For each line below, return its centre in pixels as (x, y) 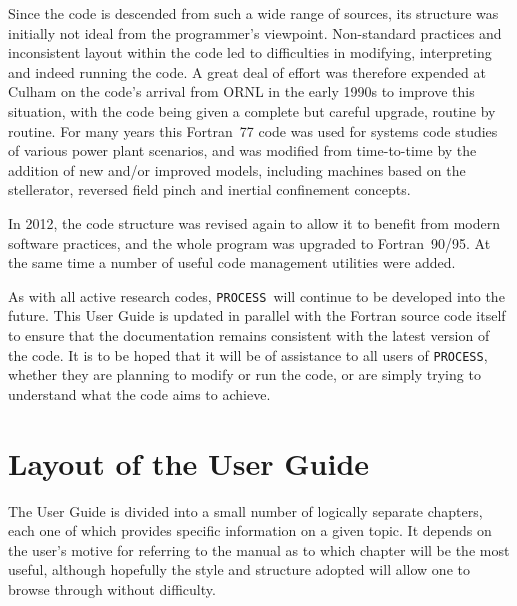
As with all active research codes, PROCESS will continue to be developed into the (256, 295)
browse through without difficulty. (112, 588)
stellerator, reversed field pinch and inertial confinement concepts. (209, 189)
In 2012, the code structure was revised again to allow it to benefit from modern (254, 222)
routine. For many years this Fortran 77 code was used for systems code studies (253, 130)
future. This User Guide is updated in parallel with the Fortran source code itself (257, 315)
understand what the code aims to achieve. (139, 393)
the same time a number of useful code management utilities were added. (232, 262)
